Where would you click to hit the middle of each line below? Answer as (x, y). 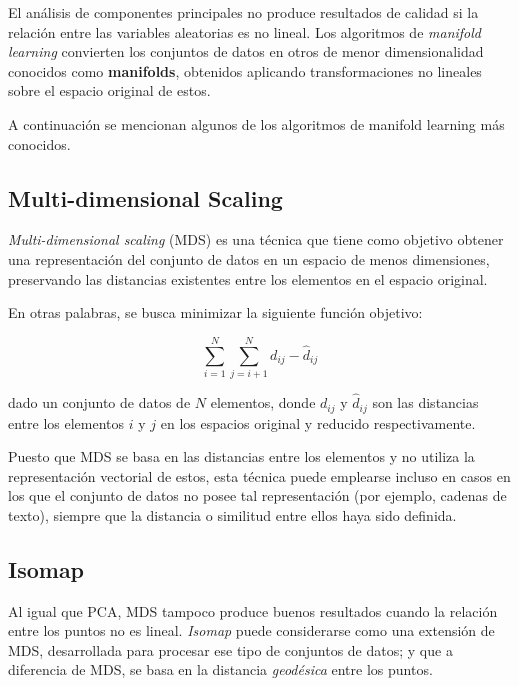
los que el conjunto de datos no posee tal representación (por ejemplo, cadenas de (257, 495)
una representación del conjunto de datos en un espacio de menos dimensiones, (249, 258)
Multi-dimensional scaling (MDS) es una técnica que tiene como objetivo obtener (256, 239)
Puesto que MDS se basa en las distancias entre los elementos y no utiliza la (241, 456)
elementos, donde (263, 402)
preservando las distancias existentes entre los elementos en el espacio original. (248, 278)
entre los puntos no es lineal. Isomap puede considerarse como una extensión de (251, 630)
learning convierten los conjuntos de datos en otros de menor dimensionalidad (246, 51)
